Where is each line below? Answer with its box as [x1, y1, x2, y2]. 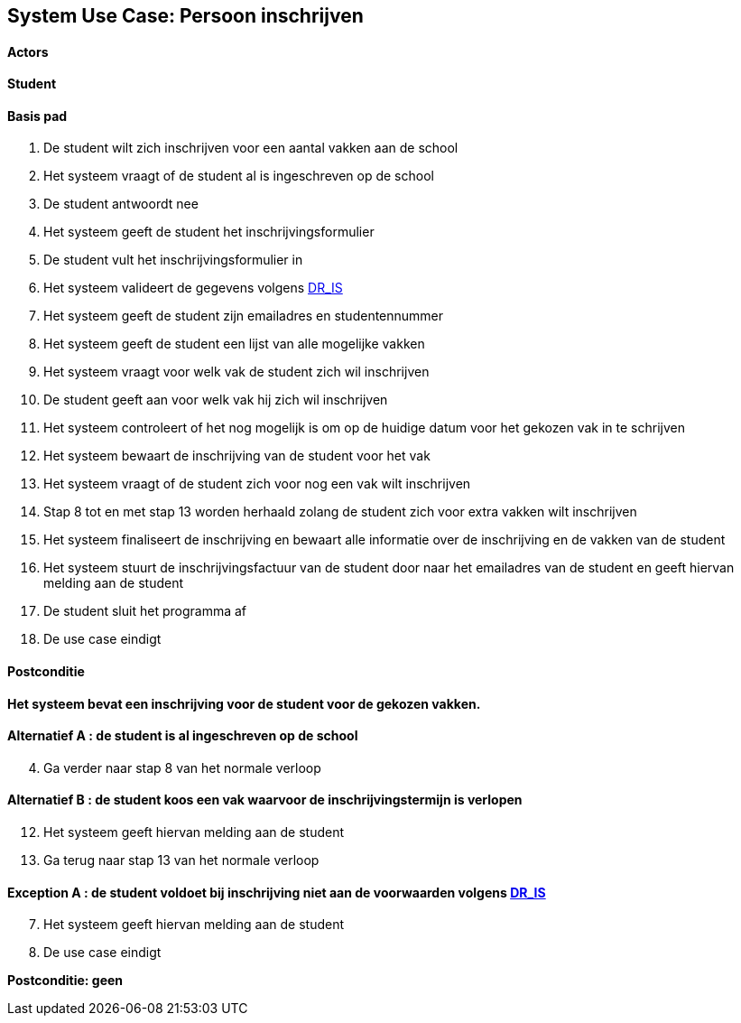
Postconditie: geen [7, 972, 124, 989]
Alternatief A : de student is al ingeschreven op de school [7, 728, 358, 744]
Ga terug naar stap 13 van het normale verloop [43, 852, 320, 869]
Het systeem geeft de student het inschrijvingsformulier [43, 224, 375, 240]
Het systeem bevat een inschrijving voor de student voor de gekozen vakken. [7, 695, 481, 711]
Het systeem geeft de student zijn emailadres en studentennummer [43, 308, 444, 324]
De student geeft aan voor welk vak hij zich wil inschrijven [43, 392, 388, 408]
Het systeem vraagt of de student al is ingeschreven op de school [43, 168, 434, 184]
